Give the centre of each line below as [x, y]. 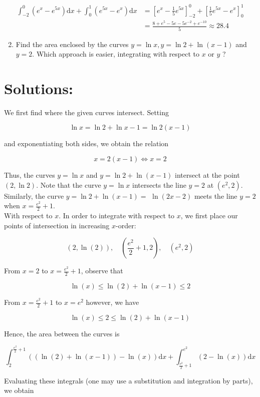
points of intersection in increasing [57, 225]
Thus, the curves [30, 175]
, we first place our [209, 216]
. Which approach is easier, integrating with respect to [116, 54]
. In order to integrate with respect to [117, 216]
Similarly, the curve [34, 195]
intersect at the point [207, 175]
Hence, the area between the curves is [62, 333]
